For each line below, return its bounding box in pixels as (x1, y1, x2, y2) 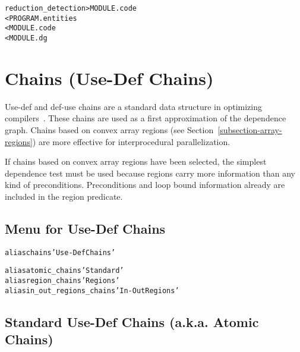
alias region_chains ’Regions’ (5, 276, 120, 285)
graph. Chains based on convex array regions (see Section (5, 123, 214, 136)
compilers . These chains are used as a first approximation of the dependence (5, 112, 286, 124)
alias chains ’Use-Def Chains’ (5, 248, 116, 257)
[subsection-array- (217, 123, 282, 136)
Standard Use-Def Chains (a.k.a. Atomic (5, 312, 259, 331)
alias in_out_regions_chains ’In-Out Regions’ (5, 286, 179, 295)
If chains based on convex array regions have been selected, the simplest (5, 155, 267, 168)
